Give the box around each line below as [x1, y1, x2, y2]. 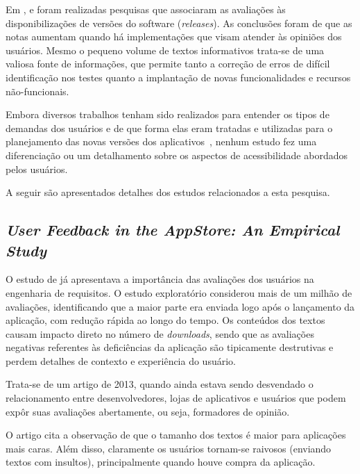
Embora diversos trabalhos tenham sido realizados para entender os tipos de [6, 107, 329, 122]
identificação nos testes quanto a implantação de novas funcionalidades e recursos [6, 70, 351, 84]
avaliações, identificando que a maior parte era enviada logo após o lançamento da [6, 299, 355, 313]
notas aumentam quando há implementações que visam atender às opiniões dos [6, 29, 342, 44]
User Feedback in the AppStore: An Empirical [6, 219, 340, 240]
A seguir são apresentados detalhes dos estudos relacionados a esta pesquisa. [6, 185, 330, 199]
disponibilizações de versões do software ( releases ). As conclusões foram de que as [6, 15, 352, 30]
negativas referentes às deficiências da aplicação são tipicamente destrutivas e [6, 340, 334, 354]
